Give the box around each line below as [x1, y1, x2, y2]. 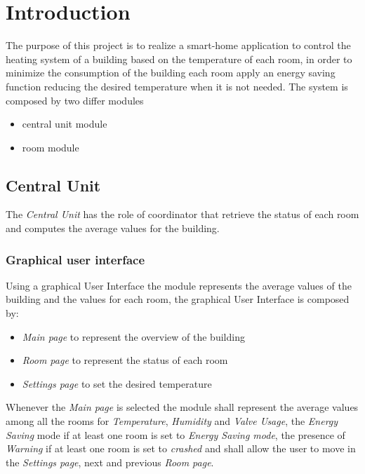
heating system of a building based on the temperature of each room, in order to [6, 51, 352, 66]
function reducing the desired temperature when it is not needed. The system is [6, 79, 348, 93]
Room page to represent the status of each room [22, 353, 228, 367]
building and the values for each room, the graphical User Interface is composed [6, 292, 350, 306]
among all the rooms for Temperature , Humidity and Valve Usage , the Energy [6, 414, 338, 428]
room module [22, 140, 79, 154]
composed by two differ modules [6, 93, 144, 107]
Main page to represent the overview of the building [22, 329, 245, 344]
